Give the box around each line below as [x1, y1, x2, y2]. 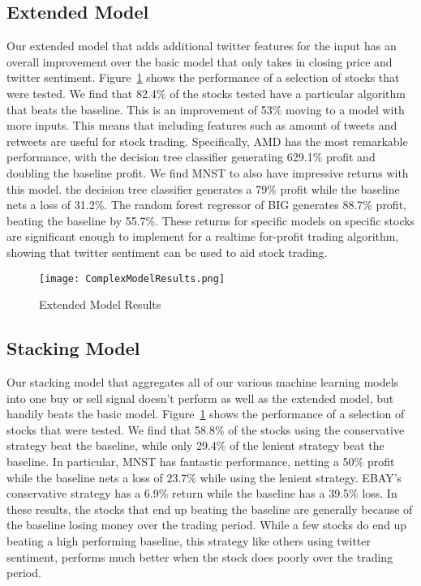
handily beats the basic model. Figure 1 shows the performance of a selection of [6, 405, 405, 422]
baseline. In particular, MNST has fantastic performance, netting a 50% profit [6, 452, 395, 469]
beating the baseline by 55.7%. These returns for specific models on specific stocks [6, 212, 415, 229]
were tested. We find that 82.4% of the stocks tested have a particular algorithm [6, 84, 406, 101]
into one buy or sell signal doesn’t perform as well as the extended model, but [6, 389, 394, 406]
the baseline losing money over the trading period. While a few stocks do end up [6, 516, 407, 533]
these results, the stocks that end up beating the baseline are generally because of [6, 500, 413, 517]
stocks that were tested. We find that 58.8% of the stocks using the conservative [6, 421, 405, 438]
